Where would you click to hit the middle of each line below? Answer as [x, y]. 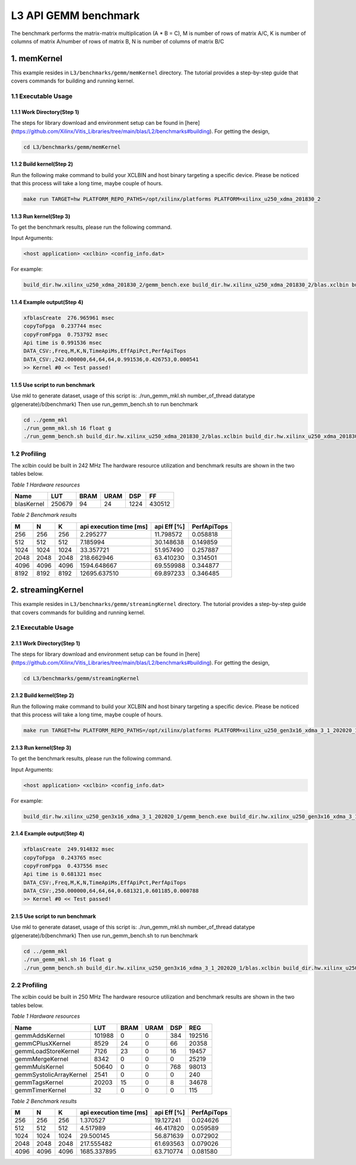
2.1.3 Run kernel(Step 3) [41, 747]
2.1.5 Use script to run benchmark [53, 916]
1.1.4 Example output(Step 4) [47, 302]
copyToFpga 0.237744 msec [63, 326]
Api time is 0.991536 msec [63, 342]
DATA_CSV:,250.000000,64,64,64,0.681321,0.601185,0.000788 [111, 891]
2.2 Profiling [29, 985]
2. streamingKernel [47, 590]
